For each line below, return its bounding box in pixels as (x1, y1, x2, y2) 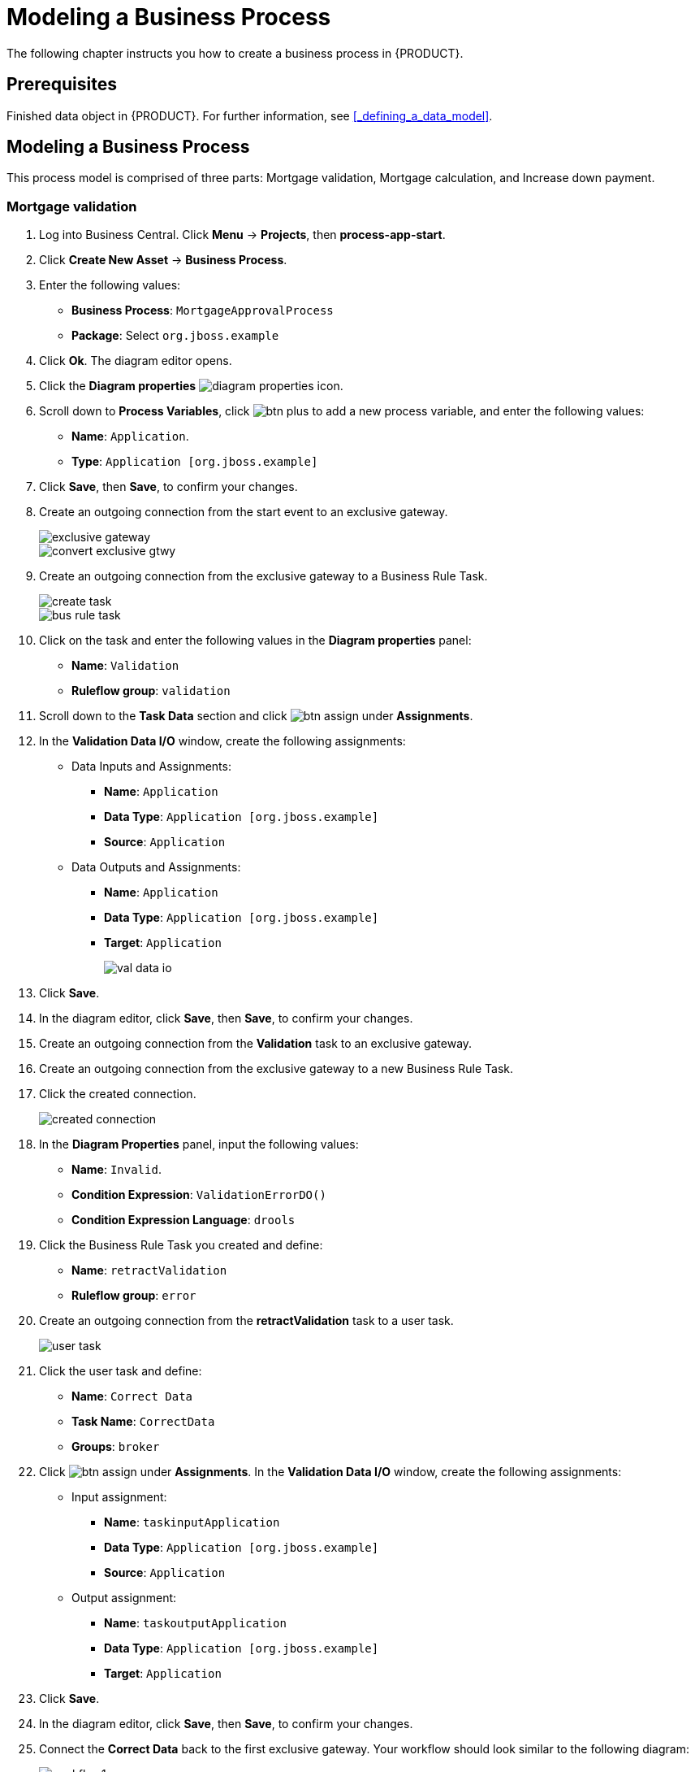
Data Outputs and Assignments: (71, 860, 241, 875)
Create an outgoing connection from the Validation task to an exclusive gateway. (39, 1036, 473, 1051)
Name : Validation (71, 658, 179, 673)
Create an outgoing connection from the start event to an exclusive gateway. (39, 505, 448, 519)
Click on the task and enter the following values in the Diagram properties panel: (39, 633, 472, 648)
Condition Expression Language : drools (71, 1213, 296, 1227)
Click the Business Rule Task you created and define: (39, 1238, 323, 1253)
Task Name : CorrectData (71, 1414, 215, 1429)
